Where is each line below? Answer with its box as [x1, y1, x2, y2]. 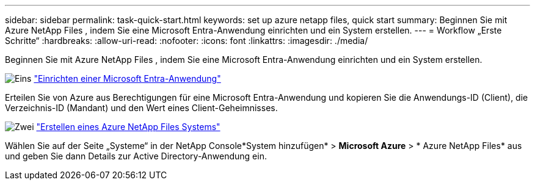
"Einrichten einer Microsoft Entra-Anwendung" [34, 73, 221, 84]
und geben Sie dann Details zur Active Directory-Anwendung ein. [5, 151, 267, 161]
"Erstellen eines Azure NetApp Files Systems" [36, 122, 220, 132]
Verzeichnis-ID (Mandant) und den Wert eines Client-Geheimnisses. [5, 103, 278, 113]
